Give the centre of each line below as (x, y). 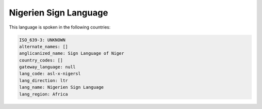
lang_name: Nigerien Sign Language (61, 87)
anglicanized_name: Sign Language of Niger (72, 54)
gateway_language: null (48, 67)
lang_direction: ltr (43, 80)
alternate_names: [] (43, 47)
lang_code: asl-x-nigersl (50, 74)
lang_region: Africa (43, 94)
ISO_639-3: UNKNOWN (42, 40)
